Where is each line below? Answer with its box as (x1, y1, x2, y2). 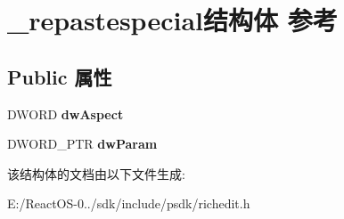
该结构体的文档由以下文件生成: (7, 164, 185, 182)
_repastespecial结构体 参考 (7, 2, 338, 38)
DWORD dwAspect (7, 104, 124, 123)
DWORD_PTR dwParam (7, 134, 158, 153)
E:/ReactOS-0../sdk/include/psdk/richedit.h (7, 194, 250, 213)
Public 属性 (7, 62, 112, 90)
